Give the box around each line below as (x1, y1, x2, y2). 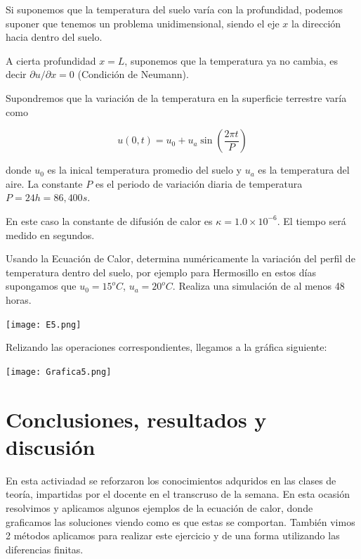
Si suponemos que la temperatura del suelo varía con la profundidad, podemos (6, 2, 343, 16)
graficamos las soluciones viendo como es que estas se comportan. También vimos (6, 514, 355, 529)
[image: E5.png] (6, 319, 81, 330)
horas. (6, 292, 32, 307)
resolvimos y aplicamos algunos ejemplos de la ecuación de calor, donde (6, 500, 313, 515)
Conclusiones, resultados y (6, 404, 267, 433)
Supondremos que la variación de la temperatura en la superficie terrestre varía (6, 90, 347, 105)
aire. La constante (6, 176, 83, 191)
